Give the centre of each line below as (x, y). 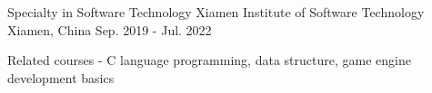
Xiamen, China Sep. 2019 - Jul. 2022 (110, 29)
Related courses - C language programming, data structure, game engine (209, 60)
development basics (61, 77)
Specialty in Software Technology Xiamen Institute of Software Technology (216, 12)
